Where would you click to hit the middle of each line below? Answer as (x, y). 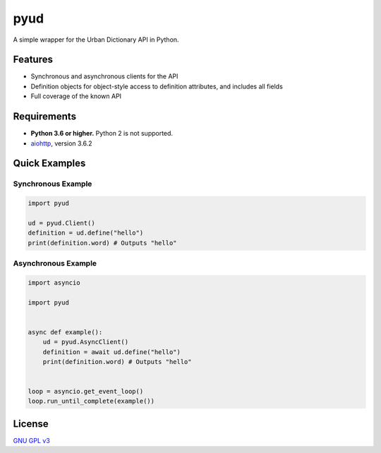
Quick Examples (49, 164)
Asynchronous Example (55, 264)
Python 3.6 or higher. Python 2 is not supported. (102, 134)
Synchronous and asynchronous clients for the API (104, 76)
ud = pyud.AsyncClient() (86, 342)
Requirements (45, 117)
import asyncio (54, 282)
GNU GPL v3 (32, 440)
